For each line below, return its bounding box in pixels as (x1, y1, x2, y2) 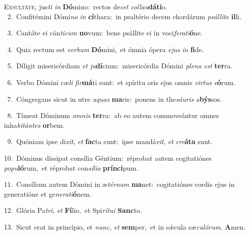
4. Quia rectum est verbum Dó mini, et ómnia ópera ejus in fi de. (7, 44, 204, 54)
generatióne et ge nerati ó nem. (4, 188, 92, 199)
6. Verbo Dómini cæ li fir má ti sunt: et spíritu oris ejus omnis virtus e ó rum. (7, 77, 236, 87)
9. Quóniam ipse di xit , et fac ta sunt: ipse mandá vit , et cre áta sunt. (7, 136, 213, 147)
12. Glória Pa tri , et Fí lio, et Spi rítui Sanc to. (4, 205, 142, 215)
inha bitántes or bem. (4, 119, 65, 130)
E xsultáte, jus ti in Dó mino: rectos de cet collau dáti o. (4, 1, 168, 11)
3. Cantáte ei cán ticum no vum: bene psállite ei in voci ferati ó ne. (7, 28, 203, 38)
